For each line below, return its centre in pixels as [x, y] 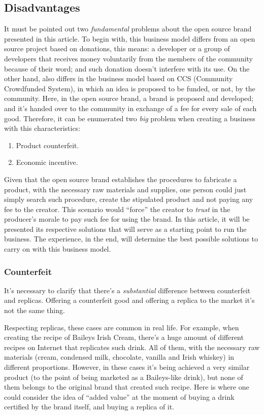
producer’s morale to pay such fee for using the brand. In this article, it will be [127, 219]
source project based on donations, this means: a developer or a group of [117, 48]
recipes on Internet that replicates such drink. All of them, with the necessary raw [132, 347]
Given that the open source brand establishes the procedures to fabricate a [121, 179]
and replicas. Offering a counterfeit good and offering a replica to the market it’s [129, 300]
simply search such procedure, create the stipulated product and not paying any [129, 199]
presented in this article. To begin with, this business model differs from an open [130, 38]
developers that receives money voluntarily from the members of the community [128, 58]
